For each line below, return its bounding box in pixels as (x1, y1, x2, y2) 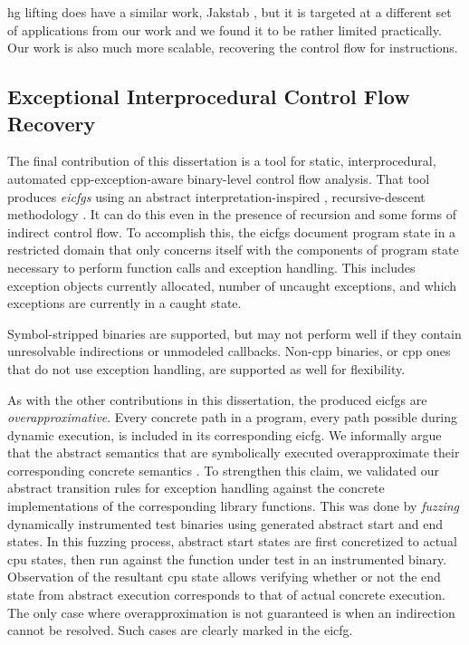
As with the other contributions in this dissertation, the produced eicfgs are (7, 390, 427, 409)
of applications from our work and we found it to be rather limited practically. (7, 20, 442, 39)
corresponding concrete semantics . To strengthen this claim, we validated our (7, 460, 439, 479)
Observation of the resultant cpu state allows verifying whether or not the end (7, 567, 441, 586)
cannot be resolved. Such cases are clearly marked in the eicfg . (7, 621, 353, 640)
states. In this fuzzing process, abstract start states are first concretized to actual (7, 532, 457, 551)
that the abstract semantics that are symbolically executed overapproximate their (7, 443, 460, 462)
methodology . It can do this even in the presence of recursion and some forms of (7, 205, 456, 224)
